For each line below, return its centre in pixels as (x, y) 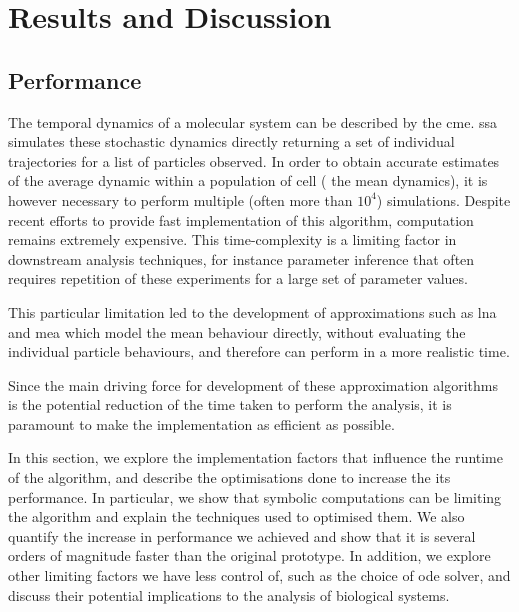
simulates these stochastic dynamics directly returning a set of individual (231, 141)
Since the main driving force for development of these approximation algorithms (253, 384)
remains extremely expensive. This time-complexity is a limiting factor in (232, 239)
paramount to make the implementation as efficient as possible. (201, 423)
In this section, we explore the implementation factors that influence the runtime (255, 457)
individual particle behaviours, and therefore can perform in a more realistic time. (259, 351)
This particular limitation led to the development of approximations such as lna (252, 311)
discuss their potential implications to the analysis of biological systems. (229, 594)
